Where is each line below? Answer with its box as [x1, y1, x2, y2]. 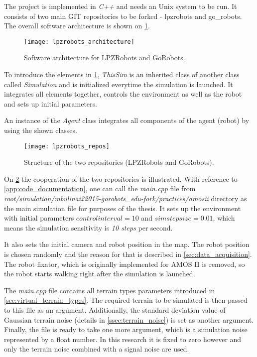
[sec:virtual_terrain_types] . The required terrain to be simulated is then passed [4, 295, 248, 305]
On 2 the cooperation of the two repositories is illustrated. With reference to [4, 173, 238, 184]
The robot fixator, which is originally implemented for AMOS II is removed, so [4, 258, 245, 269]
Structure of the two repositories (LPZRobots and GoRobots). [24, 157, 214, 167]
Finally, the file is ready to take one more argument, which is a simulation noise [4, 324, 248, 335]
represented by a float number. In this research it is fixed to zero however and [4, 334, 242, 344]
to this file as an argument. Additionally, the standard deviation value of [4, 304, 226, 315]
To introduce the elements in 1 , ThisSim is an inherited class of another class [4, 69, 240, 80]
